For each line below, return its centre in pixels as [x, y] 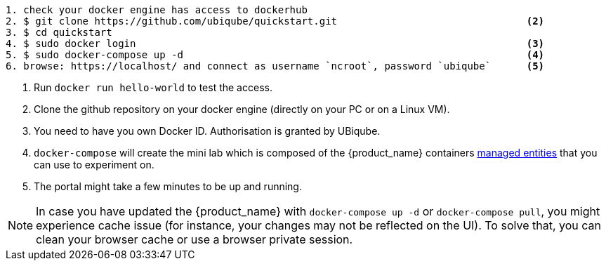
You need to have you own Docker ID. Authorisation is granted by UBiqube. [207, 131]
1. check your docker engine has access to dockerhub [157, 10]
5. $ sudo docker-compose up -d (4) [275, 55]
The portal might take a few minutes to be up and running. [168, 186]
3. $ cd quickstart [59, 32]
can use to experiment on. [94, 165]
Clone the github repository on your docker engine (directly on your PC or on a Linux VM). [242, 109]
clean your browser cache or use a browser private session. [195, 239]
